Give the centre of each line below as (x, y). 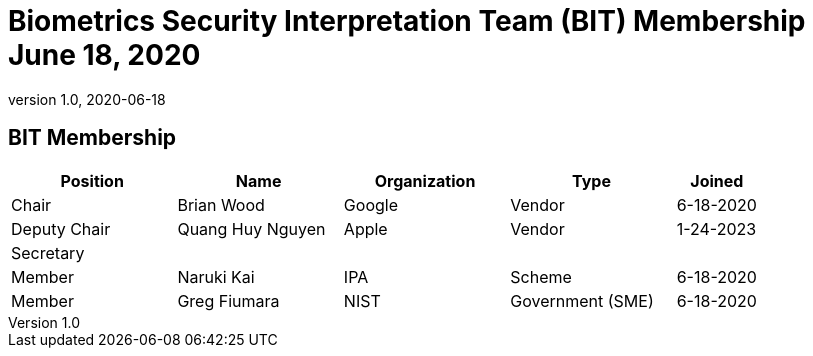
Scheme (541, 276)
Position (92, 180)
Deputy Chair (61, 228)
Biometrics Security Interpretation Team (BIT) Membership (407, 21)
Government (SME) (582, 300)
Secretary (48, 252)
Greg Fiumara (228, 300)
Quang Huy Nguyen (251, 228)
